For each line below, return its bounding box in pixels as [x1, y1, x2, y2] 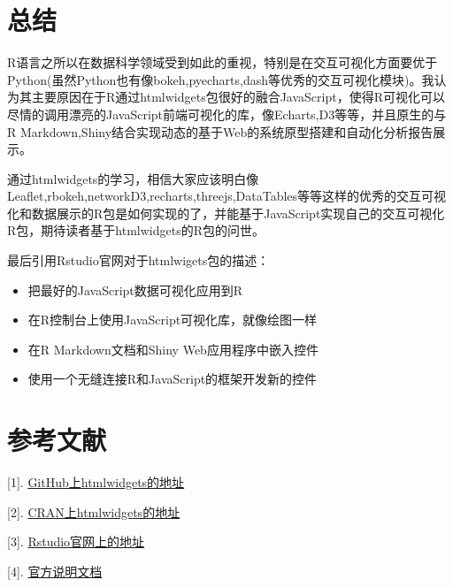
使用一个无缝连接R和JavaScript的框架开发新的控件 [27, 370, 318, 388]
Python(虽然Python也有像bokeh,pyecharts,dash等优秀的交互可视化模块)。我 [7, 70, 434, 88]
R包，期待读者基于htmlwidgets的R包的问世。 [7, 221, 265, 240]
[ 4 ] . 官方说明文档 [7, 561, 103, 580]
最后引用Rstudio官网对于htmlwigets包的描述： [7, 251, 270, 270]
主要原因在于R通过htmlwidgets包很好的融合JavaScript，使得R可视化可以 [31, 88, 445, 106]
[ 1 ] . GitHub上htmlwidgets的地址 [7, 473, 185, 492]
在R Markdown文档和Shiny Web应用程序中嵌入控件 [27, 339, 319, 358]
